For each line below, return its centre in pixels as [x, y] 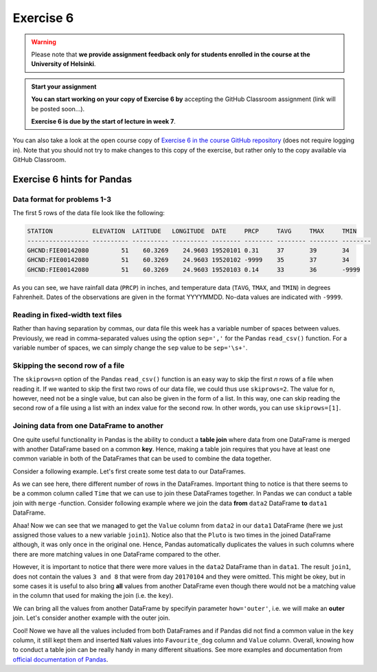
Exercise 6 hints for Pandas [72, 179]
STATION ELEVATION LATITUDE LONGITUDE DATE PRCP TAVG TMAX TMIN [192, 231]
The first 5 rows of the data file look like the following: [89, 213]
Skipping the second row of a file [69, 366]
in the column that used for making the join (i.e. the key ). [93, 596]
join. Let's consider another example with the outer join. [91, 618]
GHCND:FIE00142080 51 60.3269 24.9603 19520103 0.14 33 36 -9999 [194, 269]
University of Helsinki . [64, 64]
